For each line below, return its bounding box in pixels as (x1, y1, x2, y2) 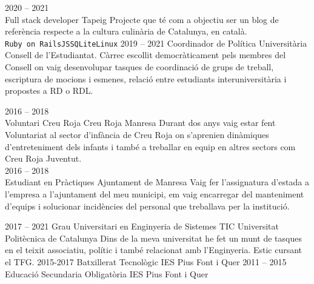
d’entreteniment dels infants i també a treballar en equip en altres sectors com (5, 140, 296, 153)
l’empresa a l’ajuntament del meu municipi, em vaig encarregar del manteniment (5, 187, 304, 200)
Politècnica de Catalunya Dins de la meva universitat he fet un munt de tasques (5, 231, 302, 244)
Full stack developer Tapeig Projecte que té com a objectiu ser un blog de (5, 13, 279, 25)
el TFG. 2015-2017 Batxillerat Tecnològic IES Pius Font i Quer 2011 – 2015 (5, 255, 287, 268)
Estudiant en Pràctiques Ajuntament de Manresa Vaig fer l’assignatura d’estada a (5, 176, 309, 188)
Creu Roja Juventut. (5, 152, 82, 165)
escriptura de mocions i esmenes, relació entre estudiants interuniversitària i (5, 72, 287, 85)
